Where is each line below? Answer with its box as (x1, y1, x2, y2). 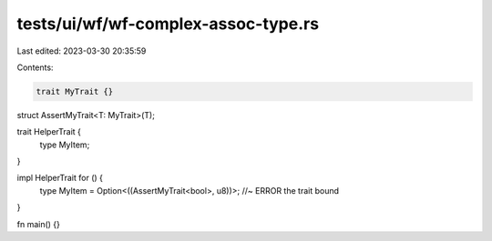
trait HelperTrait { (16, 126, 82, 137)
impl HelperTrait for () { (16, 173, 104, 184)
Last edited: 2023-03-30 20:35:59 (16, 45, 147, 56)
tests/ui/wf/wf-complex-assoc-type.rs (16, 14, 319, 34)
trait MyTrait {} (36, 86, 114, 96)
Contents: (16, 62, 54, 73)
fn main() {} (16, 218, 61, 229)
